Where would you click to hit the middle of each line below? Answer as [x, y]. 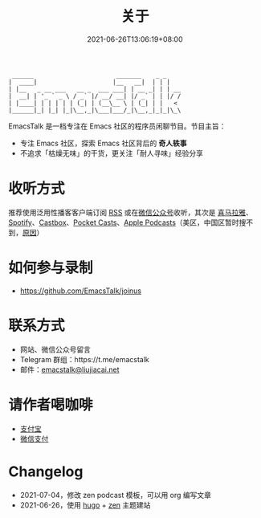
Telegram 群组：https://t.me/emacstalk [85, 359]
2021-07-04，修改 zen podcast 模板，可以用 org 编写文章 [115, 495]
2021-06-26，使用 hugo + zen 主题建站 [85, 505]
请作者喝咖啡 [51, 404]
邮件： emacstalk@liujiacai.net [69, 369]
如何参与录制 [51, 268]
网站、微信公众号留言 [55, 349]
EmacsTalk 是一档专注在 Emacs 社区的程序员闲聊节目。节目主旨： [117, 126]
